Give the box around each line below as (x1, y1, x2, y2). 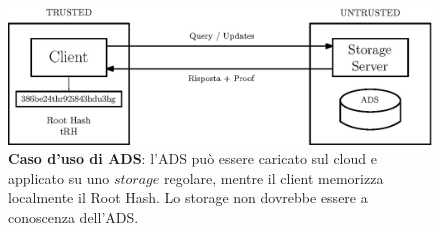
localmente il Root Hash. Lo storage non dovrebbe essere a (8, 187, 368, 208)
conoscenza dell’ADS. (8, 207, 139, 228)
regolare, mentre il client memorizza (163, 167, 384, 188)
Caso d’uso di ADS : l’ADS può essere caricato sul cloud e (8, 148, 377, 169)
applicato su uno (8, 167, 110, 188)
